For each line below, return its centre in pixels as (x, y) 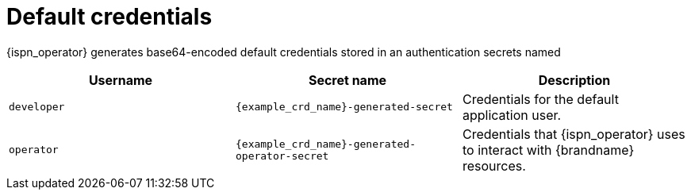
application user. (512, 115)
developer (37, 107)
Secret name (347, 80)
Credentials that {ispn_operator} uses (574, 134)
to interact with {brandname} (548, 150)
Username (121, 80)
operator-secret (282, 156)
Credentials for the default (540, 99)
